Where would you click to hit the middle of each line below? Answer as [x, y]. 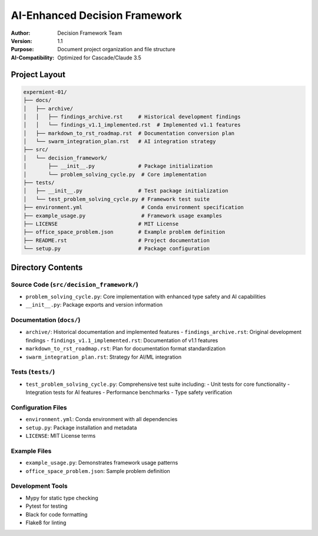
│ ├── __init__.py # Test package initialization [126, 191]
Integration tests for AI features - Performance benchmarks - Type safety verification [129, 392]
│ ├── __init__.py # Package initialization [118, 166]
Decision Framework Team [90, 33]
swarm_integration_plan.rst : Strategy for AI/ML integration [104, 357]
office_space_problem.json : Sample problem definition [98, 471]
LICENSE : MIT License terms [61, 436]
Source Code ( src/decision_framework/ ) [74, 284]
